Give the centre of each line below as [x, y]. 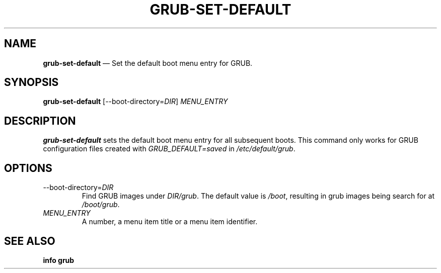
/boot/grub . [101, 205]
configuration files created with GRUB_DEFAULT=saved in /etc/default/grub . [169, 149]
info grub [59, 260]
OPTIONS [28, 168]
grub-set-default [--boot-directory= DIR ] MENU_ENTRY [135, 102]
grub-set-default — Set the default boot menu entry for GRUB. [148, 63]
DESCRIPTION [40, 121]
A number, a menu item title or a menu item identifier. [170, 222]
